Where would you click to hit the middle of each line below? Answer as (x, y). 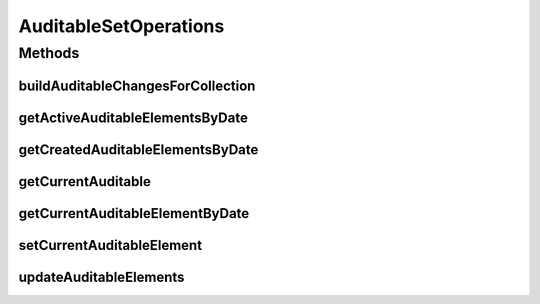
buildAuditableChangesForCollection (137, 85)
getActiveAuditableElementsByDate (133, 117)
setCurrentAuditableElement (110, 245)
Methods (49, 53)
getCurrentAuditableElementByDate (134, 213)
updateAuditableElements (101, 276)
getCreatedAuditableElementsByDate (138, 149)
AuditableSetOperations (121, 26)
